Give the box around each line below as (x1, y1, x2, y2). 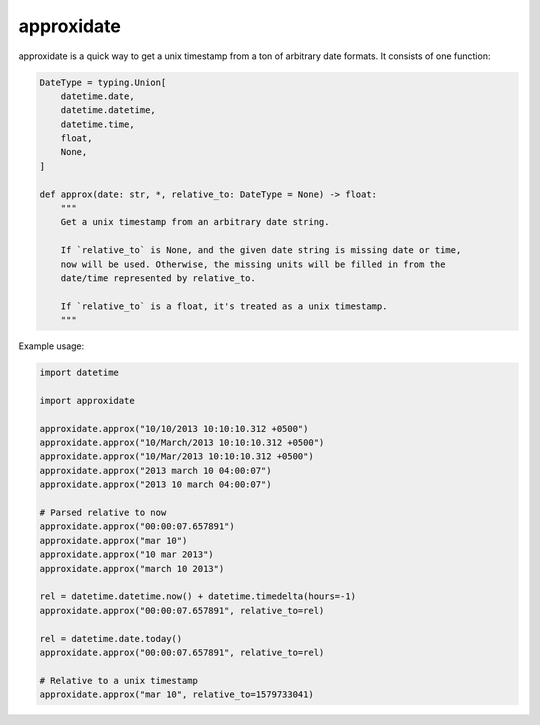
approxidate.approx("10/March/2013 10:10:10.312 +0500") (39, 437, 325, 449)
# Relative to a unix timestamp (39, 675, 199, 686)
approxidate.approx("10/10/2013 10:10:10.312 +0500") (39, 423, 309, 434)
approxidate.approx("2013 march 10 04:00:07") (39, 465, 272, 476)
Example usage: (18, 340, 85, 352)
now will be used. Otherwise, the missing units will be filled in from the (60, 258, 446, 270)
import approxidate (39, 395, 135, 406)
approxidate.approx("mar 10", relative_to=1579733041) (39, 689, 314, 700)
